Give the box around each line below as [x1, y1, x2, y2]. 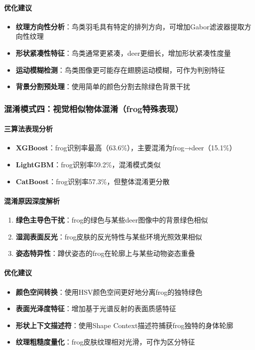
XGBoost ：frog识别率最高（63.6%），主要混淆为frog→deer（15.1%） [15, 142, 237, 153]
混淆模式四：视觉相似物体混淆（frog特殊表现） [4, 102, 183, 115]
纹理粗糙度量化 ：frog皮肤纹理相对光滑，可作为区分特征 [15, 337, 195, 347]
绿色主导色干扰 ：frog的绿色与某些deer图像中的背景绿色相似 [15, 214, 208, 225]
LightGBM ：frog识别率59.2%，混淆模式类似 [15, 159, 161, 169]
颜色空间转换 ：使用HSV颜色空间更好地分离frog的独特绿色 [15, 286, 203, 297]
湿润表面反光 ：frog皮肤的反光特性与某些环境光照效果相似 [15, 231, 202, 241]
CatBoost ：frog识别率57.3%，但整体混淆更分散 [15, 176, 170, 186]
